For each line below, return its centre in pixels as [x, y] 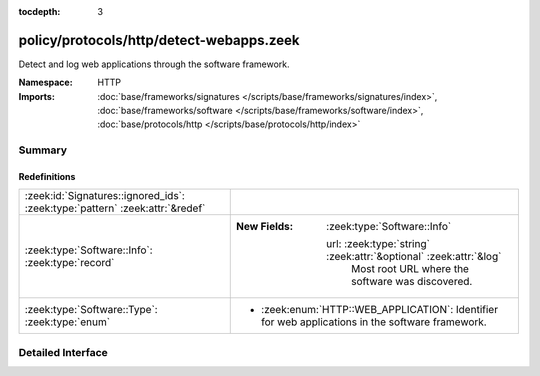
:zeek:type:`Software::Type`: [91, 310]
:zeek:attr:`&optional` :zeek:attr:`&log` [414, 257]
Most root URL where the [410, 269]
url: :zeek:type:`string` [378, 244]
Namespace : [46, 82]
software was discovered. [412, 282]
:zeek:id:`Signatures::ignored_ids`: [104, 196]
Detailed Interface [63, 352]
